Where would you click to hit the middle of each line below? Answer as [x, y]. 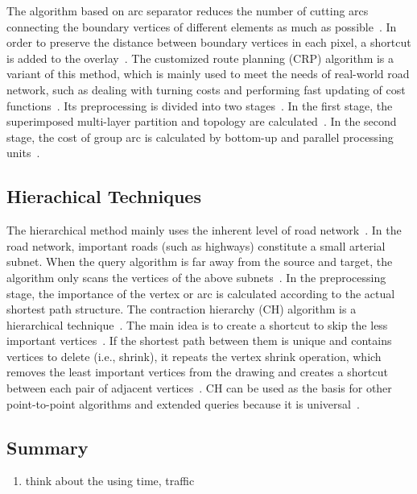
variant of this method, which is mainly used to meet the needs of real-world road [208, 74]
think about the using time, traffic [110, 481]
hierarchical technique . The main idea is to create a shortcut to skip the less [197, 324]
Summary [47, 447]
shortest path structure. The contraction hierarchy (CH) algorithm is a [182, 309]
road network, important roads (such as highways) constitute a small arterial [196, 245]
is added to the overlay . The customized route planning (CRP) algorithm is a [200, 58]
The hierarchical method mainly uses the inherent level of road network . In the [204, 230]
